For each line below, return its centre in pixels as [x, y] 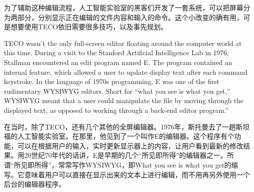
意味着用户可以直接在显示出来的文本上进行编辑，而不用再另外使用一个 [137, 174]
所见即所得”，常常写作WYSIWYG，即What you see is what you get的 [123, 164]
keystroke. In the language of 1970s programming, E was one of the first [112, 81]
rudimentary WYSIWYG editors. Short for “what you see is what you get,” [117, 91]
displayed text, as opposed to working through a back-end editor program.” [116, 110]
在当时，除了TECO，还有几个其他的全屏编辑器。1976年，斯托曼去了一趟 [120, 126]
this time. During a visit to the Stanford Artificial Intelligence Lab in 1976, [116, 53]
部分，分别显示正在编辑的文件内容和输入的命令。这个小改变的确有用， [130, 17]
